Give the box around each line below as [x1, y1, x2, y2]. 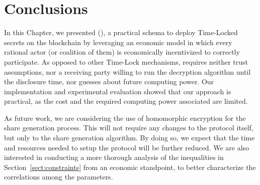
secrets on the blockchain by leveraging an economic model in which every [4, 37, 232, 47]
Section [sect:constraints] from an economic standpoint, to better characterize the [4, 161, 256, 172]
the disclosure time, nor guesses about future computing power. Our [4, 76, 214, 87]
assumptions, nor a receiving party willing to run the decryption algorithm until [4, 66, 251, 77]
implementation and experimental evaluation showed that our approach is [4, 86, 231, 96]
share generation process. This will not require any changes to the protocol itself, [4, 122, 253, 133]
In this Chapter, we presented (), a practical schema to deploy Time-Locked [4, 27, 238, 38]
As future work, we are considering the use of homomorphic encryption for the [4, 112, 246, 123]
